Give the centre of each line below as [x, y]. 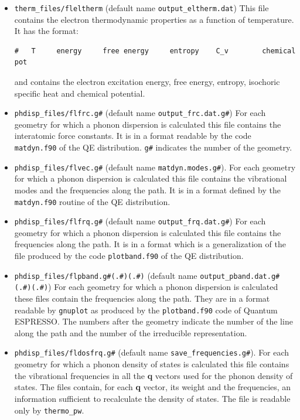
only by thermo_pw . [49, 410]
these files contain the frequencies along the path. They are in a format [142, 298]
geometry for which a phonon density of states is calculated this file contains [152, 364]
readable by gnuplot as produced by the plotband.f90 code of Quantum [146, 310]
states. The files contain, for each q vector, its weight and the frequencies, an [153, 387]
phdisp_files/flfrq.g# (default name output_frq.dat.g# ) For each [140, 221]
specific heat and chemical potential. [80, 93]
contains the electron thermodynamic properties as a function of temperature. [154, 19]
